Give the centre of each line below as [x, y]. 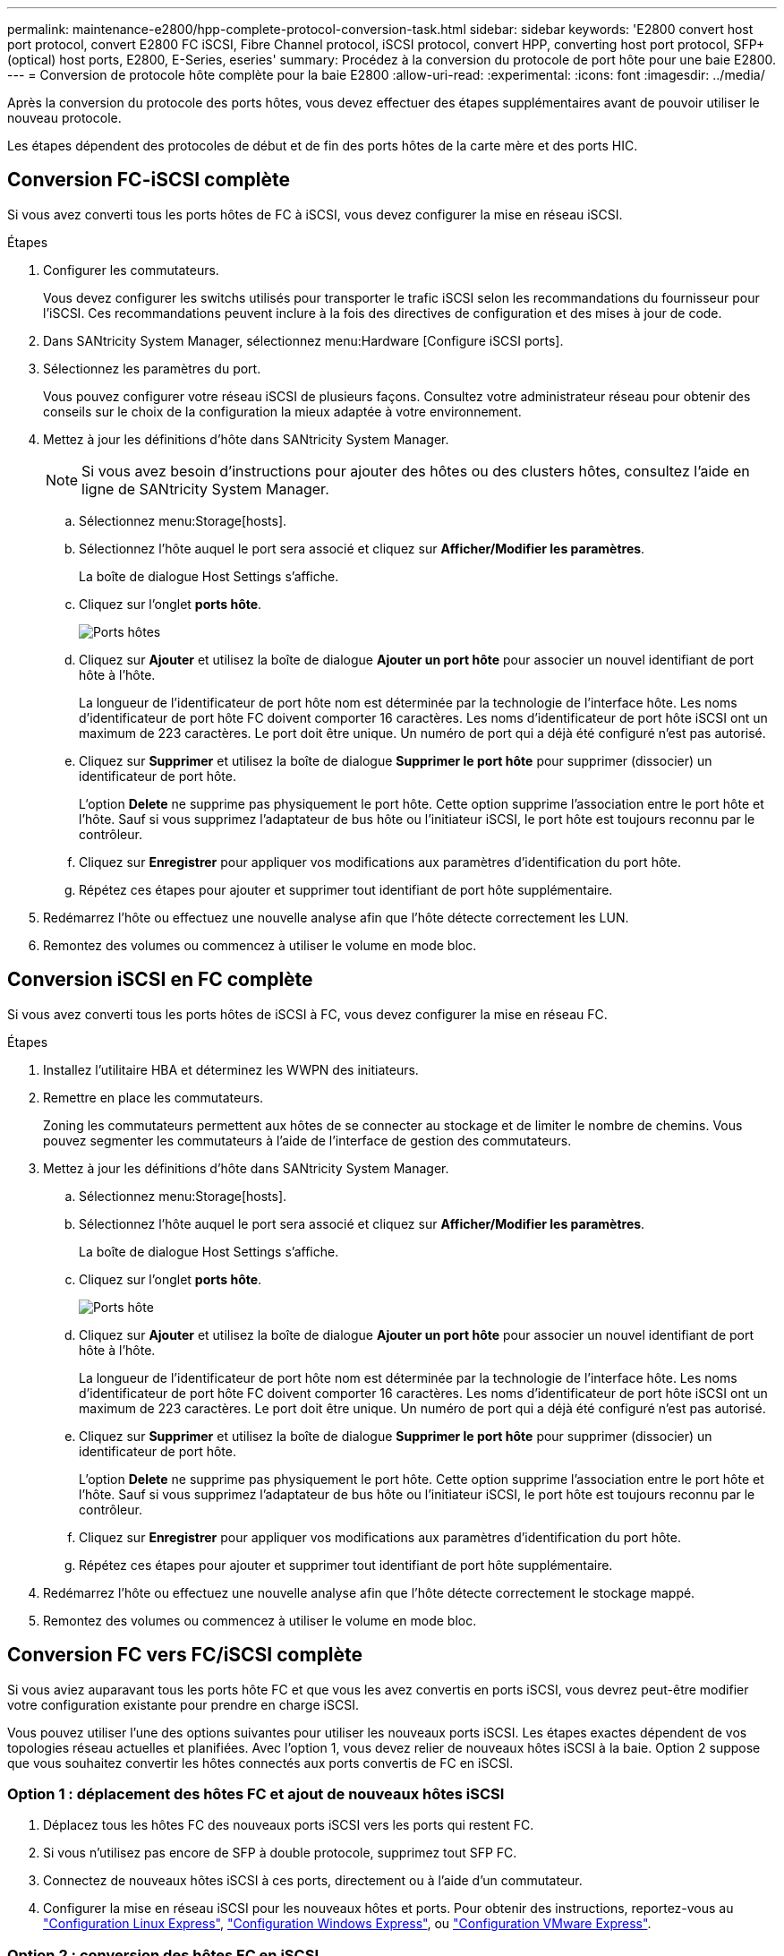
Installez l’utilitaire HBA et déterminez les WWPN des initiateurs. [231, 1069]
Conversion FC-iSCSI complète [149, 180]
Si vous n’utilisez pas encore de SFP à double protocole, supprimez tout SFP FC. [280, 1853]
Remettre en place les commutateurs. [153, 1097]
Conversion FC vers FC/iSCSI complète [185, 1655]
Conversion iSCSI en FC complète [160, 980]
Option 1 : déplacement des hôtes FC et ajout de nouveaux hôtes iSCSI [256, 1793]
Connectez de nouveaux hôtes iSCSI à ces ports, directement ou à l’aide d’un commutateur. [313, 1881]
